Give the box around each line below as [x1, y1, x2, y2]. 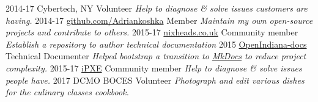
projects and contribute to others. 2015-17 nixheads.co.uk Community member [6, 26, 298, 38]
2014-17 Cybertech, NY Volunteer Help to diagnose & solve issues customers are [6, 2, 308, 14]
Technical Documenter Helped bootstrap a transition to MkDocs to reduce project [6, 49, 306, 62]
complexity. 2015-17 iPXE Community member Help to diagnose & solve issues [6, 61, 302, 74]
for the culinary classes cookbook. [6, 86, 129, 98]
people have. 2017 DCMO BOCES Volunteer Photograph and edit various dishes [6, 73, 305, 86]
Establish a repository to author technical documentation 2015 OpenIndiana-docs [6, 37, 307, 50]
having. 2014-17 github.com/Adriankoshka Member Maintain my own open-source [6, 13, 313, 26]
